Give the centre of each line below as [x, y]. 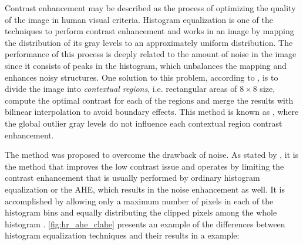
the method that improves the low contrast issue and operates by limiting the [144, 166]
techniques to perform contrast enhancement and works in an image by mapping [149, 31]
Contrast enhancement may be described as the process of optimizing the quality [150, 8]
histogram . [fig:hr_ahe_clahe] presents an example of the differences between [145, 224]
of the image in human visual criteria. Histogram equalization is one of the [139, 19]
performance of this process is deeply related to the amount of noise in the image [151, 54]
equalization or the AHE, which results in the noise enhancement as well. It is [145, 189]
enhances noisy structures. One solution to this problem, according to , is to [142, 77]
